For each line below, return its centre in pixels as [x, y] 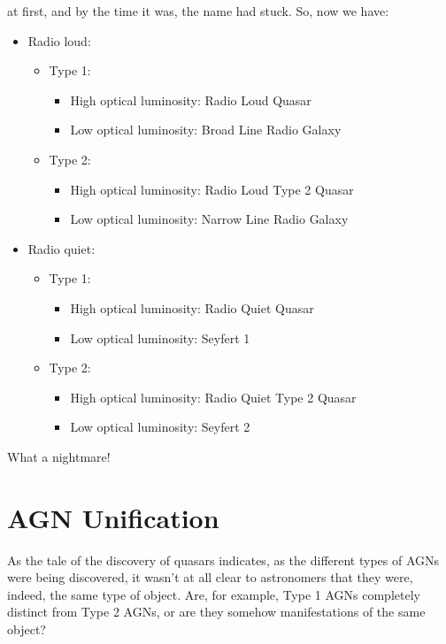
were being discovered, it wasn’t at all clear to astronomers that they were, [210, 577]
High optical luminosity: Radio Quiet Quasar [192, 307]
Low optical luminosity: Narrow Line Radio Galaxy [209, 219]
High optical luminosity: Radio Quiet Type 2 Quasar [213, 397]
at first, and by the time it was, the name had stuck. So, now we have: [198, 11]
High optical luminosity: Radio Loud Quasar [191, 100]
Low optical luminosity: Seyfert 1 [160, 337]
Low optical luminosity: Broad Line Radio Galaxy [206, 130]
